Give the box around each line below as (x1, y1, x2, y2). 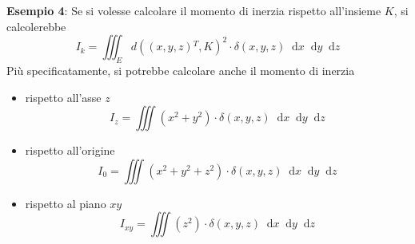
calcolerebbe (6, 18, 66, 34)
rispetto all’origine (25, 142, 115, 159)
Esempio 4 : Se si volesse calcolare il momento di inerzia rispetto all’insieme (6, 2, 381, 18)
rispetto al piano (25, 195, 106, 211)
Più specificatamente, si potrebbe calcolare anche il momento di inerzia (6, 61, 355, 78)
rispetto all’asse (25, 89, 102, 105)
